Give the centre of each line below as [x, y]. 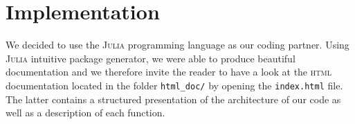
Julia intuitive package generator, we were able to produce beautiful [151, 58]
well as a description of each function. [85, 113]
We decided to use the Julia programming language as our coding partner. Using [177, 45]
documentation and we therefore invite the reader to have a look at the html [169, 72]
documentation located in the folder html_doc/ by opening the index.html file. [174, 85]
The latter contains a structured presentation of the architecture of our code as [173, 99]
